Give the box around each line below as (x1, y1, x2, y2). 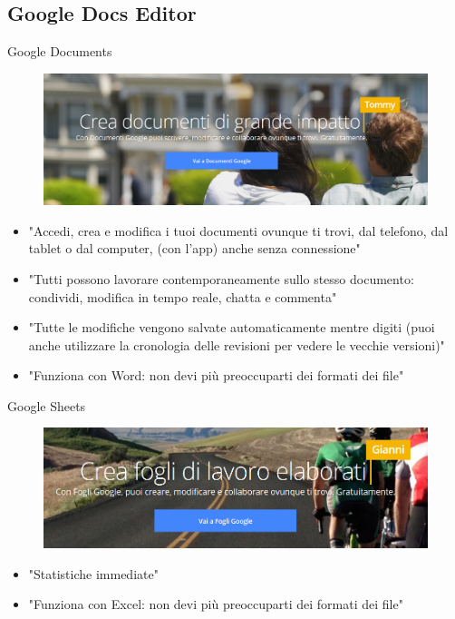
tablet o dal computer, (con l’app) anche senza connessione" (28, 239, 361, 258)
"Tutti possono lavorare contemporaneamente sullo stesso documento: (28, 269, 414, 288)
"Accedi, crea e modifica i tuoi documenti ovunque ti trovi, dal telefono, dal (28, 221, 449, 240)
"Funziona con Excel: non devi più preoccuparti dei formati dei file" (28, 594, 403, 614)
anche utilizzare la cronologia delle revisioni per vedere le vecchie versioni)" (28, 335, 445, 354)
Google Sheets (7, 396, 86, 415)
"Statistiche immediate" (28, 564, 159, 583)
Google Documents (7, 42, 112, 61)
